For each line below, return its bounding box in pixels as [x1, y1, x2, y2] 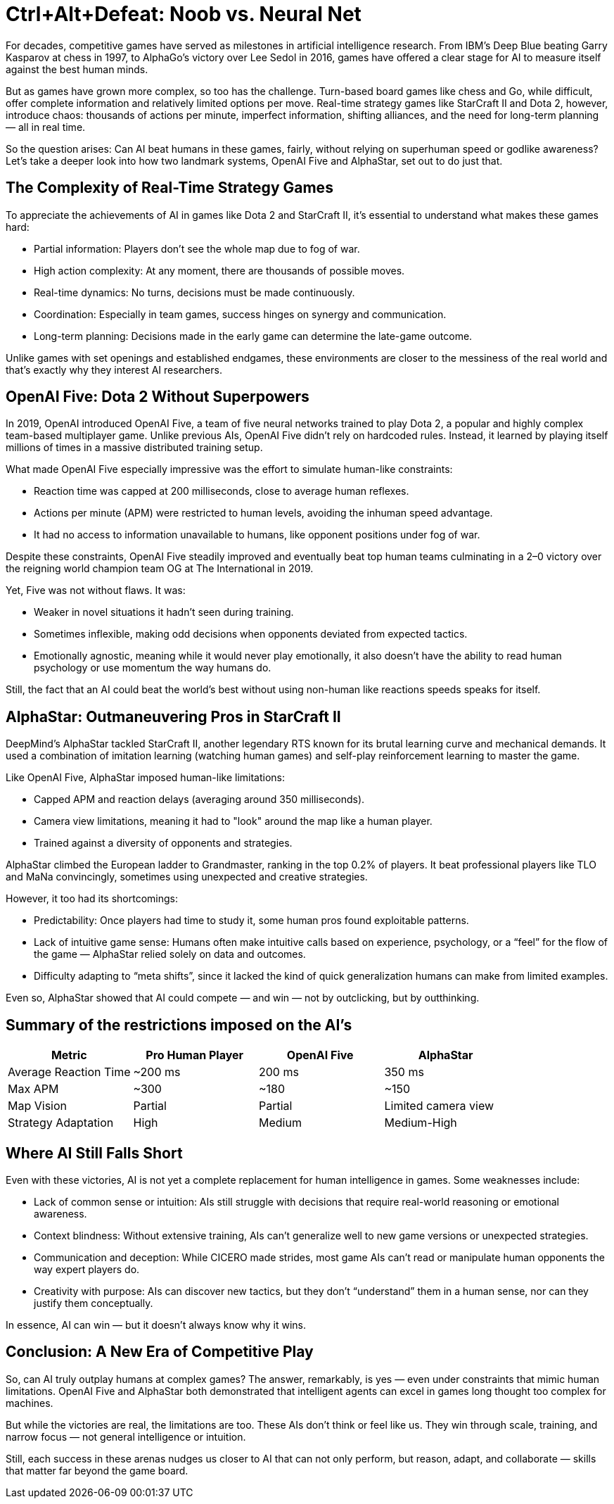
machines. [6, 1396, 53, 1409]
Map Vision [8, 1099, 68, 1113]
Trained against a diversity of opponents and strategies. [34, 837, 293, 849]
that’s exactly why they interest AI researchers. [6, 363, 222, 376]
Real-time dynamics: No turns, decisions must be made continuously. [34, 286, 355, 298]
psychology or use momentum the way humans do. [34, 662, 271, 674]
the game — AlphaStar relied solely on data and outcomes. [34, 948, 306, 961]
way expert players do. [34, 1263, 140, 1275]
